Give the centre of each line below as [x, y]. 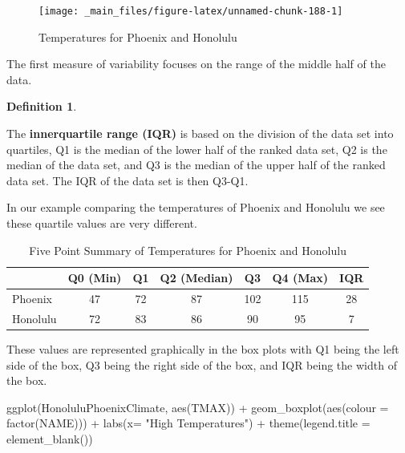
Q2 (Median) [196, 278]
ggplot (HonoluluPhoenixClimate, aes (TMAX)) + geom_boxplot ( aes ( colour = [198, 407]
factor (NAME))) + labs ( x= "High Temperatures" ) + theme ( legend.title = [188, 423]
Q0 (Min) [95, 278]
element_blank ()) [50, 438]
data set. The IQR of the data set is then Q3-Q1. [128, 180]
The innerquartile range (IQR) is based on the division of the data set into [200, 133]
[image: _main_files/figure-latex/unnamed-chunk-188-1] [191, 11]
